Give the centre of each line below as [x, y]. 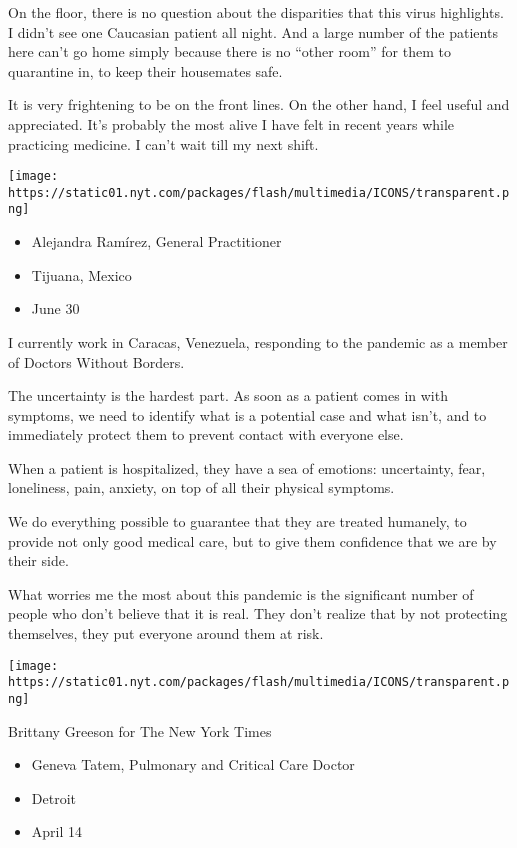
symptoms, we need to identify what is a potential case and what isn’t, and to [247, 414]
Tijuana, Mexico [81, 274]
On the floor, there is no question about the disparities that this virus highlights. [256, 12]
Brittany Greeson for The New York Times [140, 730]
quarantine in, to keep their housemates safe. [145, 70]
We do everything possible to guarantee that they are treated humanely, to [237, 521]
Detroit [53, 797]
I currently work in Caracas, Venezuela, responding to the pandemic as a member [258, 341]
